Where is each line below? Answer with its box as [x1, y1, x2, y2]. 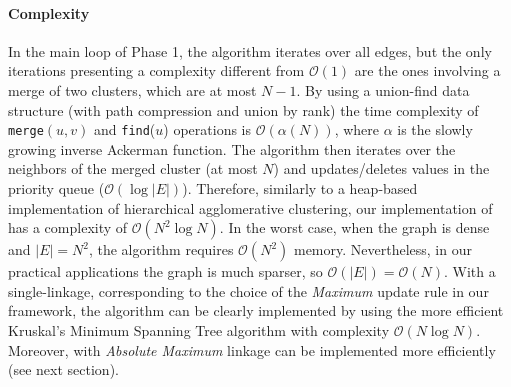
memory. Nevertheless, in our [293, 239, 472, 260]
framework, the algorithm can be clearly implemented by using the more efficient [8, 300, 504, 321]
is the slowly [397, 119, 473, 140]
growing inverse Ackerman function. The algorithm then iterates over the [8, 138, 456, 159]
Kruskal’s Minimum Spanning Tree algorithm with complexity [8, 319, 390, 340]
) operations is [163, 119, 252, 140]
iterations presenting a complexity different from [8, 60, 305, 81]
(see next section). [8, 359, 119, 380]
